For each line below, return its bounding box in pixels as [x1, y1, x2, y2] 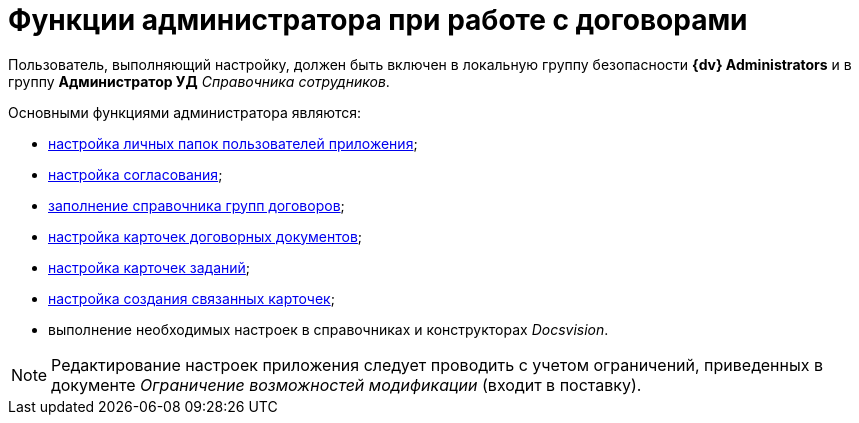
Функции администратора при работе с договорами [8, 3, 748, 37]
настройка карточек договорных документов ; [48, 227, 363, 245]
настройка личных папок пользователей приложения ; [48, 134, 418, 152]
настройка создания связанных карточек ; [48, 289, 335, 307]
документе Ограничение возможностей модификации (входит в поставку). [51, 374, 642, 395]
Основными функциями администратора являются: [8, 103, 362, 121]
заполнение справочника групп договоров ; [48, 196, 345, 214]
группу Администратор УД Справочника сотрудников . [8, 72, 390, 90]
